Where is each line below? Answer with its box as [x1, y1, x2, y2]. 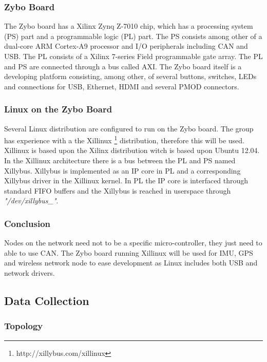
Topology [4, 319, 43, 332]
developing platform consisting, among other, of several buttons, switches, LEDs [4, 71, 257, 82]
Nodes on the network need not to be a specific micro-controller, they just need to [4, 237, 262, 248]
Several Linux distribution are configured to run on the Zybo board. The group [4, 123, 254, 134]
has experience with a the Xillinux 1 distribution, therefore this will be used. [4, 134, 244, 145]
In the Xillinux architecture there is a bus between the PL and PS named [4, 155, 236, 166]
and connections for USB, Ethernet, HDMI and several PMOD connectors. [4, 81, 239, 91]
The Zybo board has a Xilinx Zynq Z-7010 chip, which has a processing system [4, 21, 253, 31]
